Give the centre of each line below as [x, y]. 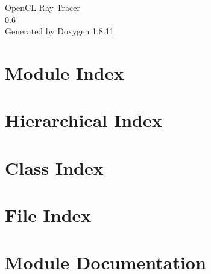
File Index [48, 215]
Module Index [65, 72]
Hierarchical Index [83, 120]
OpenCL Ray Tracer [43, 7]
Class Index [54, 167]
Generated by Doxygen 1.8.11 [59, 31]
